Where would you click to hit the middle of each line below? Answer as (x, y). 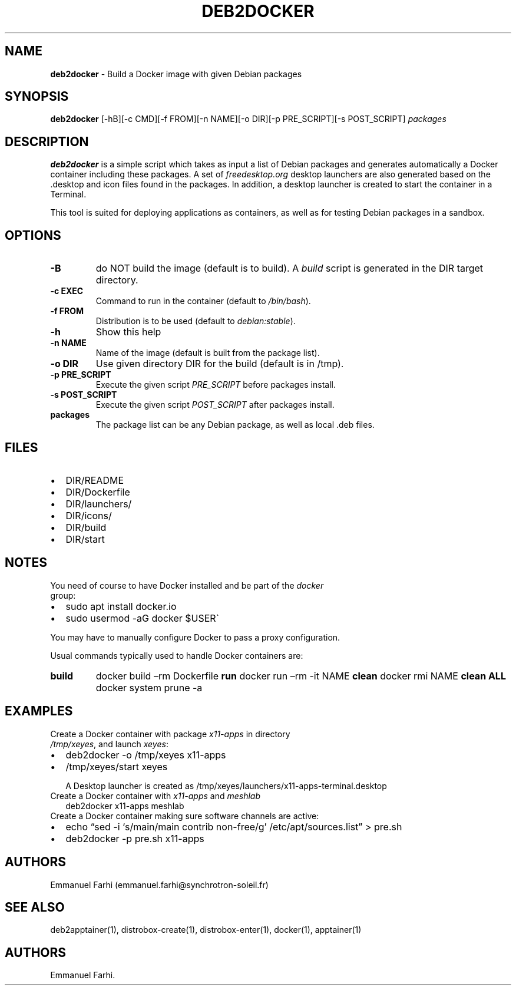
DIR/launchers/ (99, 504)
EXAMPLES (39, 711)
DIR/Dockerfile (98, 492)
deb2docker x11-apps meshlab (125, 806)
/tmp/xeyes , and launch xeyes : (109, 744)
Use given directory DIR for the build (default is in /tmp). (220, 364)
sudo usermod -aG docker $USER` (142, 618)
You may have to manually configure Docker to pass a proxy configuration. (195, 637)
